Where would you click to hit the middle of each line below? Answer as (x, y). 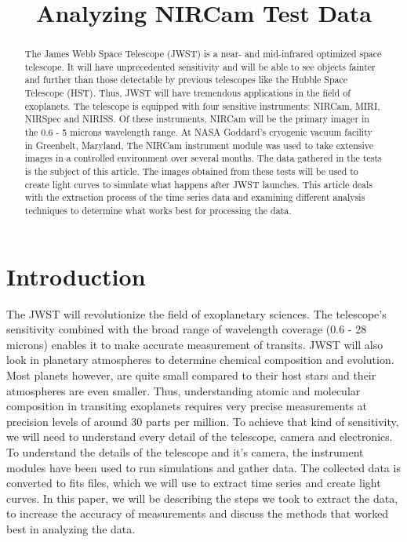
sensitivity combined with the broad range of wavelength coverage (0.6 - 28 (187, 329)
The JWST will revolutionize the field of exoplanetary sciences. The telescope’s (196, 313)
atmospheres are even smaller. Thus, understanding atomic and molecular (184, 390)
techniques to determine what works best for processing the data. (158, 211)
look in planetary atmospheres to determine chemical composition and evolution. (200, 360)
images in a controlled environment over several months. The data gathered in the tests (203, 158)
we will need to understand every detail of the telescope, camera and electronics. (200, 437)
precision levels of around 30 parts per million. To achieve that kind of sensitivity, (203, 421)
